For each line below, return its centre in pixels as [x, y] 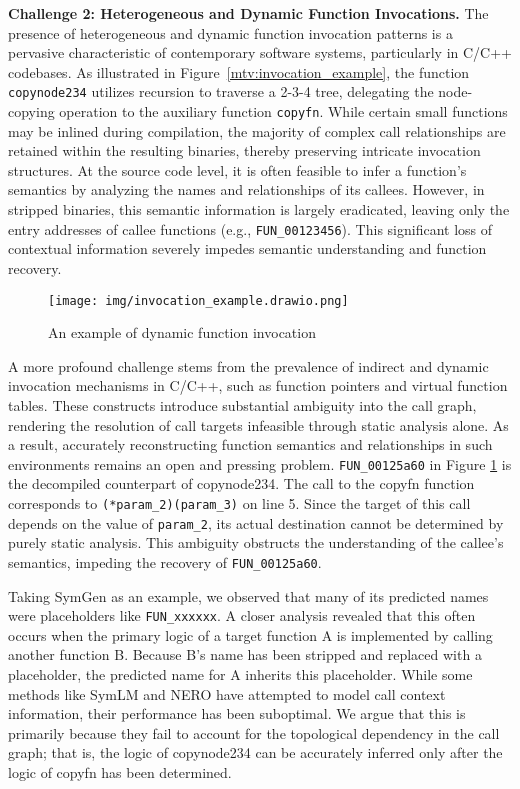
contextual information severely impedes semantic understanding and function [247, 248]
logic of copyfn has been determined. [120, 771]
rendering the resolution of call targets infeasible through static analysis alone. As [258, 424]
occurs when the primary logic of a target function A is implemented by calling [250, 634]
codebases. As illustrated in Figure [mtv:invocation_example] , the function [239, 71]
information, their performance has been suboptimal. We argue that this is [237, 713]
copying [31, 111]
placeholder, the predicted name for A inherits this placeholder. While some [240, 673]
